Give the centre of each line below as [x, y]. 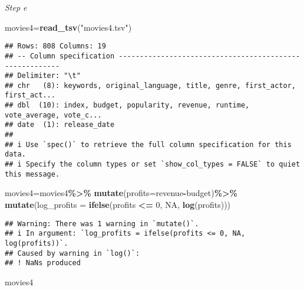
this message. [32, 174]
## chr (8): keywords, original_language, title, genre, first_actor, [150, 85]
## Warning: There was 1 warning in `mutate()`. [102, 224]
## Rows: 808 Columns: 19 [55, 46]
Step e [16, 7]
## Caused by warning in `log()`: [72, 253]
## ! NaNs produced [43, 263]
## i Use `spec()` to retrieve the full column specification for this [148, 144]
